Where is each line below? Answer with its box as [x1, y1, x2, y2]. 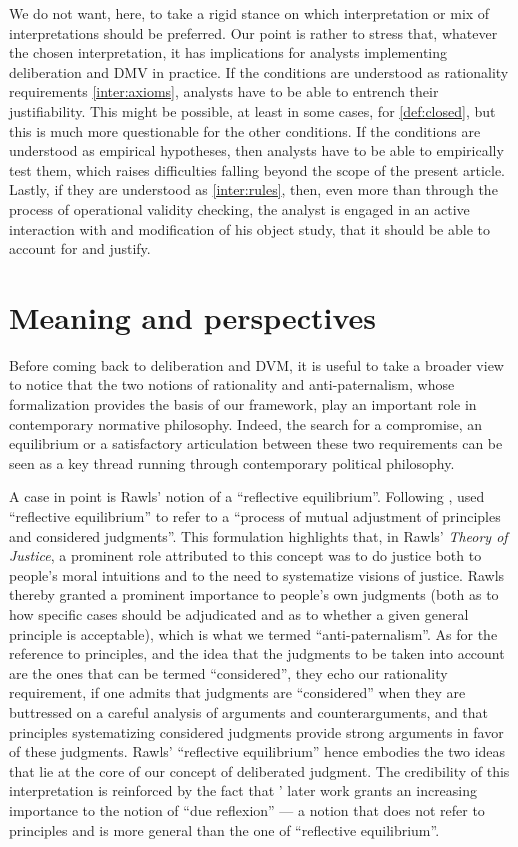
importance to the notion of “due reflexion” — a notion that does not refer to [9, 799, 485, 820]
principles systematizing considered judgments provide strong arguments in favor [9, 721, 504, 742]
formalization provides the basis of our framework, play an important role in [9, 394, 477, 415]
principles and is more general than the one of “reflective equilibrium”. [9, 819, 440, 840]
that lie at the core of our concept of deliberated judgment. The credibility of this [9, 760, 510, 781]
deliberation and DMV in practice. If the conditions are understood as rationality [9, 61, 509, 82]
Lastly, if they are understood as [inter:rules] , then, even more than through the [9, 179, 498, 200]
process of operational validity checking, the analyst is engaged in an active [9, 198, 470, 219]
